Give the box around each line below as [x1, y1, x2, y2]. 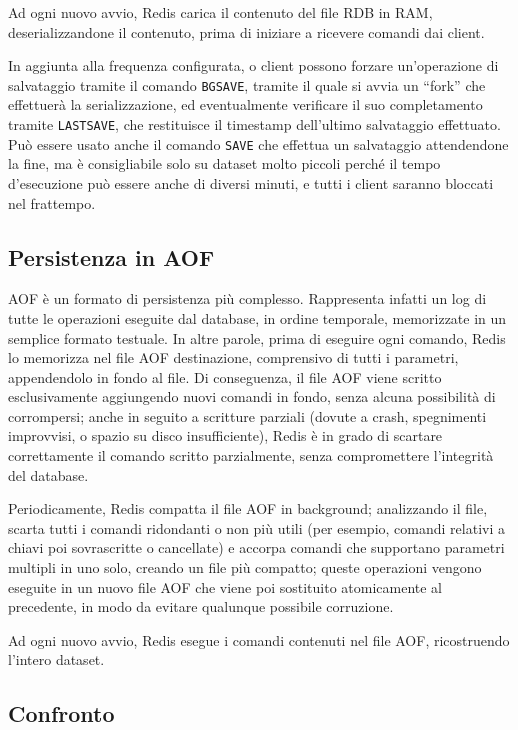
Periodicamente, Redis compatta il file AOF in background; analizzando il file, [8, 498, 488, 519]
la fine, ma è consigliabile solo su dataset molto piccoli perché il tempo [8, 153, 441, 174]
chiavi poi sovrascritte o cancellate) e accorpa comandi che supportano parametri [8, 537, 505, 558]
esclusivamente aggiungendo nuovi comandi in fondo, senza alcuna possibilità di [8, 386, 496, 407]
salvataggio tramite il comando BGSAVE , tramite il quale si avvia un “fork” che [8, 74, 486, 95]
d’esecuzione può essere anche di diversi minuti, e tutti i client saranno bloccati [8, 172, 494, 193]
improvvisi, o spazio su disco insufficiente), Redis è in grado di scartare [8, 425, 443, 446]
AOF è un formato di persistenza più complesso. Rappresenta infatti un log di [8, 288, 487, 309]
